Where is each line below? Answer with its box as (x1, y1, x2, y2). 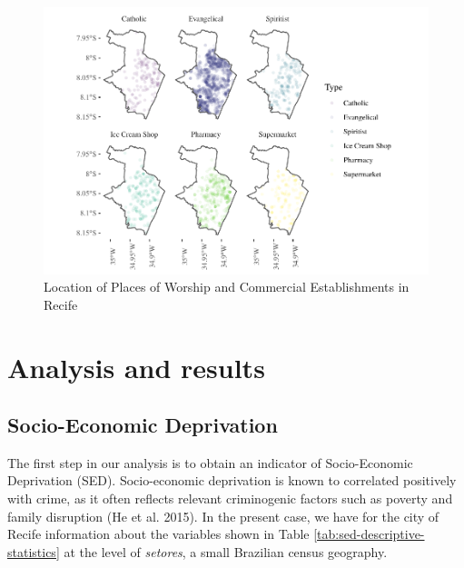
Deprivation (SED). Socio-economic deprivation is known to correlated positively (7, 471, 457, 490)
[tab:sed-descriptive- (313, 524, 425, 543)
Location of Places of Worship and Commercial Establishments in (44, 277, 410, 296)
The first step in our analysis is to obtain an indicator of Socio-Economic (7, 453, 413, 472)
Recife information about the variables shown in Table (7, 524, 310, 543)
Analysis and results (7, 348, 265, 385)
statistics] (7, 542, 60, 561)
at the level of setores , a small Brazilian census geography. (64, 542, 388, 561)
